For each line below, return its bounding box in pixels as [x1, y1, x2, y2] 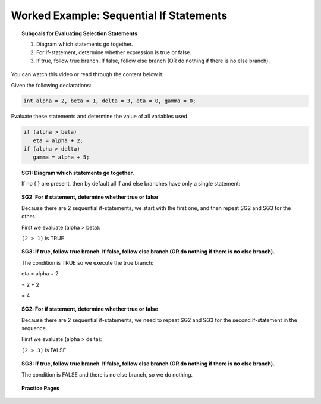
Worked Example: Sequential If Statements [11, 9, 228, 22]
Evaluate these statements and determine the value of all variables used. [11, 113, 189, 120]
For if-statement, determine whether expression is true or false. [36, 49, 192, 56]
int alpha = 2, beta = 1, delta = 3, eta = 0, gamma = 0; [23, 98, 196, 104]
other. [21, 213, 36, 220]
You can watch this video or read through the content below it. [11, 71, 164, 78]
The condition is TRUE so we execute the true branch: [21, 259, 154, 266]
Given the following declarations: [11, 82, 92, 89]
